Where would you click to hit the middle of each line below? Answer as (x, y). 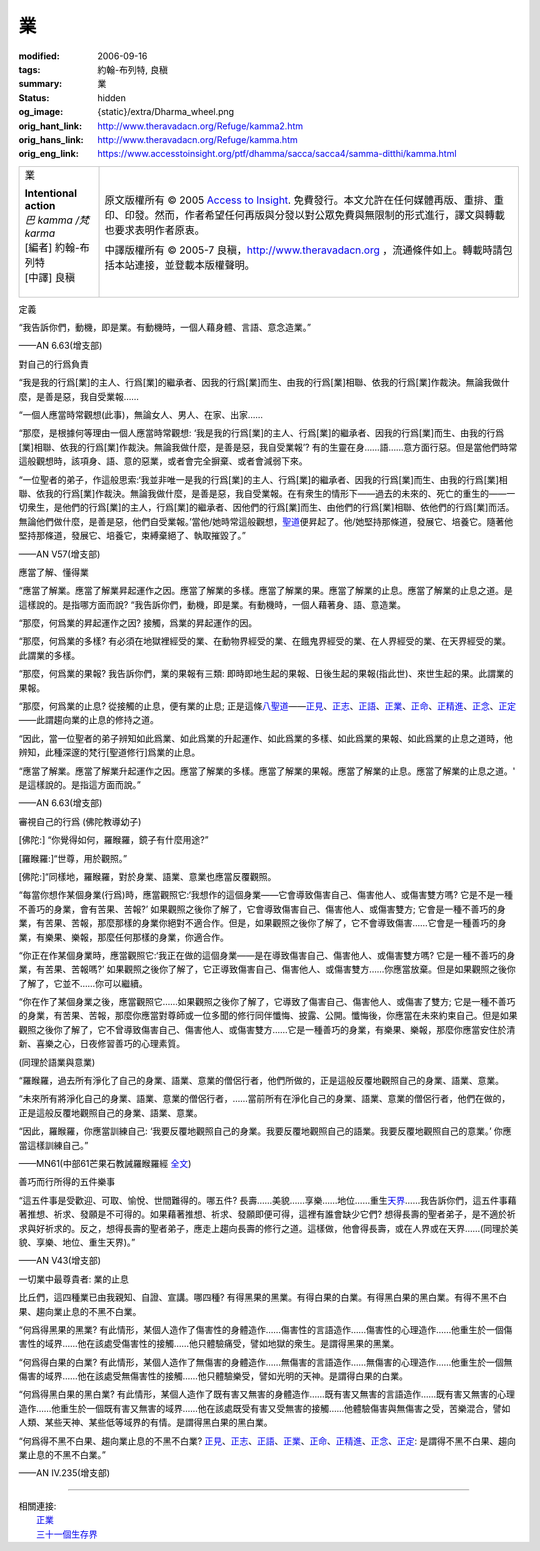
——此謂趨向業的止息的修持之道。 (88, 720)
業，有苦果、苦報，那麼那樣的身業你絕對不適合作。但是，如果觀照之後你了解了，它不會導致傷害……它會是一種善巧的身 (262, 923)
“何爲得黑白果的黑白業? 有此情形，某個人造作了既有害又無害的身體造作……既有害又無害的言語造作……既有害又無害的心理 (266, 1394)
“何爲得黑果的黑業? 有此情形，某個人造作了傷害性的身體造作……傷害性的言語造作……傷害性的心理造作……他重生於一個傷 (265, 1329)
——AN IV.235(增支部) (64, 1473)
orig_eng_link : (48, 154)
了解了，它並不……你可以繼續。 (83, 983)
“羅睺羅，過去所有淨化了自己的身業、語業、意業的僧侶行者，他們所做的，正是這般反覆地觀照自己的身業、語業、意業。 (261, 1081)
